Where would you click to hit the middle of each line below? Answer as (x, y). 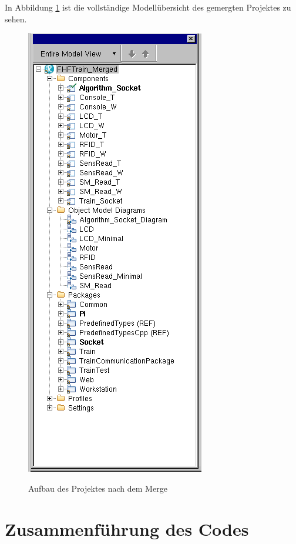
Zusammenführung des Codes (127, 528)
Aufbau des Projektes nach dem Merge (98, 488)
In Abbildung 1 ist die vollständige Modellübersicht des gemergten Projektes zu (148, 7)
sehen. (16, 19)
